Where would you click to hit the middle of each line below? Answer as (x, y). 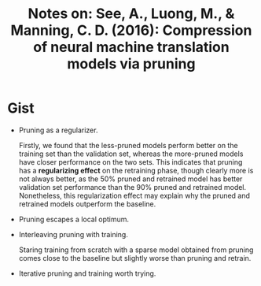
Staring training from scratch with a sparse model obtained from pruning (136, 250)
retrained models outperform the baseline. (87, 204)
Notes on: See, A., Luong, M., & (131, 14)
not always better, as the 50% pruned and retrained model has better (130, 179)
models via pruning (131, 64)
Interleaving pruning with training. (74, 234)
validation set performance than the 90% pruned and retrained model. (132, 187)
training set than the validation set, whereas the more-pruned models (131, 154)
